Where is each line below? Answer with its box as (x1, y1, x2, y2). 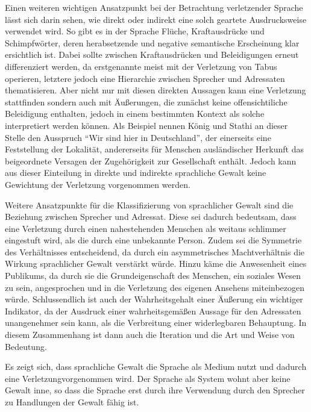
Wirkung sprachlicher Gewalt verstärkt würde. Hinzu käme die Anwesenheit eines (5, 257, 307, 270)
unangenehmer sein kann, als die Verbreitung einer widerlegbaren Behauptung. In (5, 316, 307, 329)
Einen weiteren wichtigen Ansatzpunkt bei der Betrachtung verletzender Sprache (5, 1, 303, 13)
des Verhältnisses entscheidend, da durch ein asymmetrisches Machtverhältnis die (5, 245, 305, 258)
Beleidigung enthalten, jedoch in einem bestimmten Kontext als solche (5, 107, 265, 120)
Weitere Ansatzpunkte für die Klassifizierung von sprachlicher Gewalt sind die (5, 198, 294, 211)
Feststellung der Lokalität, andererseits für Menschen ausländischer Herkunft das (5, 143, 304, 155)
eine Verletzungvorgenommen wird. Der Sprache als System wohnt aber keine (5, 372, 291, 384)
